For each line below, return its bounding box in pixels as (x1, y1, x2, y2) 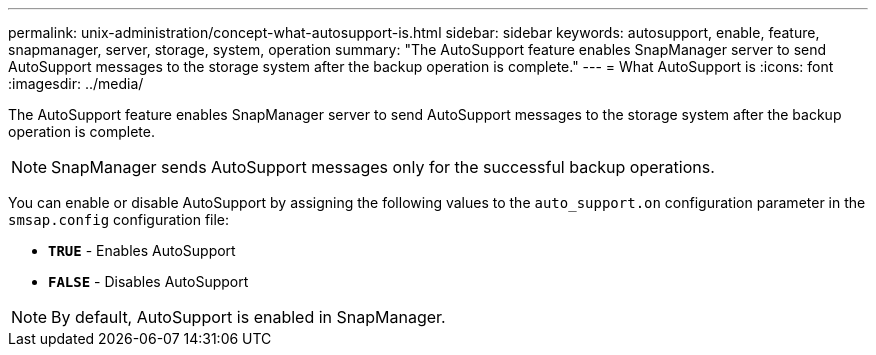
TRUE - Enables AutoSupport (48, 242, 236, 259)
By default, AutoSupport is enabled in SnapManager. (51, 307, 446, 327)
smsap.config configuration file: (8, 211, 230, 228)
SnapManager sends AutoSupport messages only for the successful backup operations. (51, 157, 715, 177)
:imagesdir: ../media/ (8, 75, 144, 92)
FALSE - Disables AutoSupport (48, 273, 249, 290)
